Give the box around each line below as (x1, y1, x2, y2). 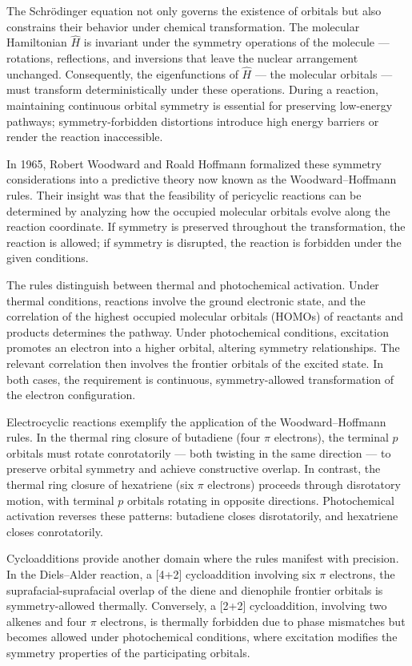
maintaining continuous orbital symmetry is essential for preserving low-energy (6, 97, 393, 113)
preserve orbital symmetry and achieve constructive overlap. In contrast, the (6, 460, 381, 477)
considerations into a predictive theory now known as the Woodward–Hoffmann (6, 171, 397, 188)
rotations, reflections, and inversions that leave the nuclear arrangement (6, 50, 358, 66)
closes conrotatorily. (6, 523, 103, 539)
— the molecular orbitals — (254, 65, 393, 82)
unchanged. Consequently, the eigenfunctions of (6, 65, 238, 82)
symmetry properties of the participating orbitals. (6, 644, 250, 660)
